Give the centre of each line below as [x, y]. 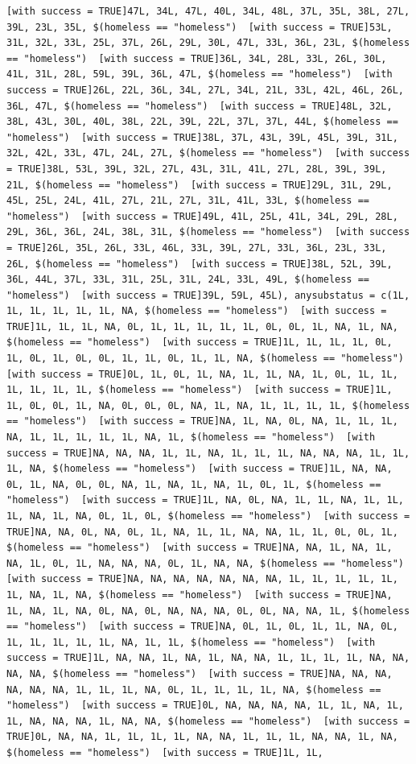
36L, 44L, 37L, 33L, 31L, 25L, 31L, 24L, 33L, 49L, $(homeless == [188, 280]
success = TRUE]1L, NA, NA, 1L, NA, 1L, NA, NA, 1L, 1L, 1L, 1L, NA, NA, [208, 658]
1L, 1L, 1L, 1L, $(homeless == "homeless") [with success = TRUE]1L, [200, 390]
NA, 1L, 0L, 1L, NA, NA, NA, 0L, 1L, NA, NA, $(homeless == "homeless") [205, 563]
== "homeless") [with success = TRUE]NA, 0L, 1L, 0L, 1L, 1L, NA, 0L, [202, 627]
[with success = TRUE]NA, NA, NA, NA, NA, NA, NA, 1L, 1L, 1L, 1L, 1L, [202, 579]
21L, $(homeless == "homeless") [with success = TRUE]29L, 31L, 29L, [200, 185]
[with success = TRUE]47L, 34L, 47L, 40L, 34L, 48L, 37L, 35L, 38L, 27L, [208, 11]
